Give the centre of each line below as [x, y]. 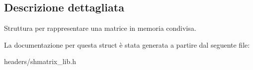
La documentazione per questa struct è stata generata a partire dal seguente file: [127, 44]
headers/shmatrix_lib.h [40, 61]
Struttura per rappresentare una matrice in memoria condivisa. [100, 28]
